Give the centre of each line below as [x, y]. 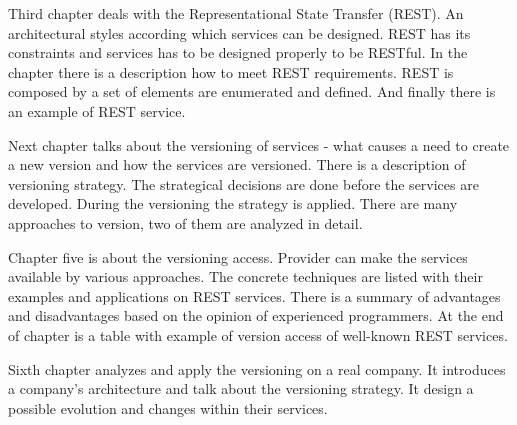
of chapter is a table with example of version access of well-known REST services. [258, 334]
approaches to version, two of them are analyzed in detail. [185, 222]
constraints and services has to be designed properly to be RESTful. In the [238, 52]
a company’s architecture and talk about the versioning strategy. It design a [241, 388]
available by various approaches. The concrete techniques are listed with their [245, 276]
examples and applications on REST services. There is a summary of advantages [254, 295]
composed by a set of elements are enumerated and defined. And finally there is [252, 91]
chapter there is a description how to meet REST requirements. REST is [231, 71]
